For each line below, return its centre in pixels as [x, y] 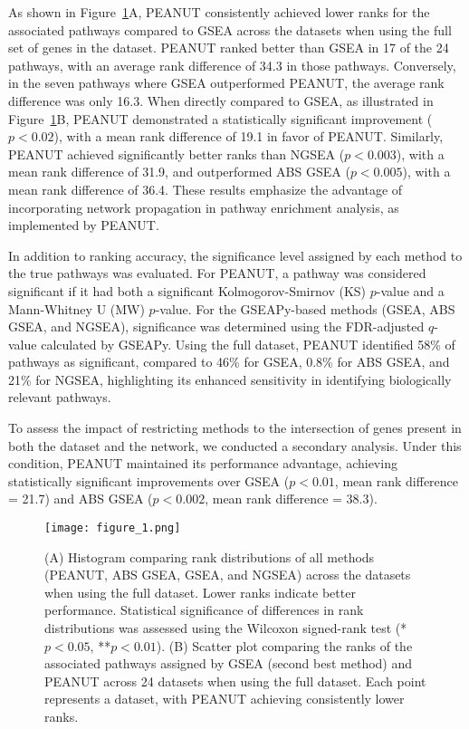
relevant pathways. [60, 397]
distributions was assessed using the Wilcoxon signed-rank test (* [226, 628]
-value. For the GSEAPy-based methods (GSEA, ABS [305, 308]
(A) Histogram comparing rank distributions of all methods [210, 556]
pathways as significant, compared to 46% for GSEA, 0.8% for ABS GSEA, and [229, 362]
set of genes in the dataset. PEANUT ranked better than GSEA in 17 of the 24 [229, 48]
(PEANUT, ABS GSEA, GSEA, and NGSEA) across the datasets [228, 575]
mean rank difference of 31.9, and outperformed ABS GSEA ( [179, 172]
